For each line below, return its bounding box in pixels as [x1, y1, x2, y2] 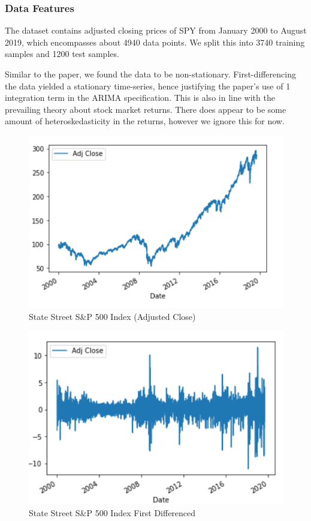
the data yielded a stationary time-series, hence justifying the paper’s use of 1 [5, 79, 291, 92]
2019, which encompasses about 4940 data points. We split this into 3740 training [5, 35, 305, 48]
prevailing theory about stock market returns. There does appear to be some [5, 103, 286, 115]
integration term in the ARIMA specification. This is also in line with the [5, 91, 275, 104]
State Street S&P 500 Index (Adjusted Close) [29, 310, 196, 322]
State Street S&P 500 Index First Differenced [29, 507, 196, 519]
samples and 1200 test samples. [5, 47, 119, 60]
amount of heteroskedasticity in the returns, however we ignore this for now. [5, 115, 285, 127]
